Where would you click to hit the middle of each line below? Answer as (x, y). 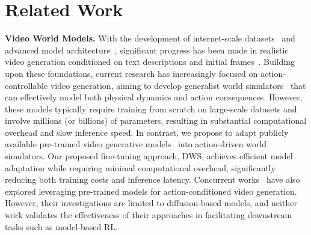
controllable (26, 85)
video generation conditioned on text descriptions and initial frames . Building (150, 62)
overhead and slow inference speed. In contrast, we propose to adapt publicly (147, 132)
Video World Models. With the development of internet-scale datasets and (150, 38)
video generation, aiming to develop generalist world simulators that (178, 85)
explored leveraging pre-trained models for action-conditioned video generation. (151, 191)
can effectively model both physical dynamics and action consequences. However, (154, 97)
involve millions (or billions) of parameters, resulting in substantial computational (156, 121)
